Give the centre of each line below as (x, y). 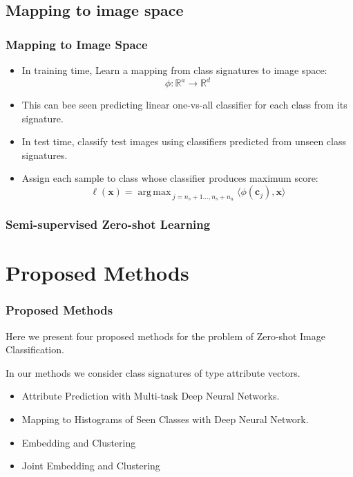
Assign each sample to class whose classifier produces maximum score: (170, 178)
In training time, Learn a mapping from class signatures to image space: (174, 70)
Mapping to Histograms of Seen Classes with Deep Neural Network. (165, 419)
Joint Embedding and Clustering (91, 466)
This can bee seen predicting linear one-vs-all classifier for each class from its (184, 105)
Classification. (35, 349)
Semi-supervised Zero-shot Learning (108, 224)
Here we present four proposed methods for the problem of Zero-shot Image (165, 336)
